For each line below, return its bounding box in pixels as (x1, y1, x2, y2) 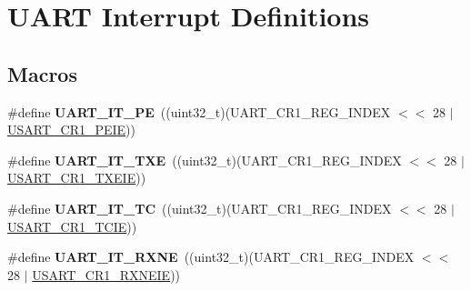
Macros (7, 59, 77, 87)
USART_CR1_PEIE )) (7, 120, 136, 139)
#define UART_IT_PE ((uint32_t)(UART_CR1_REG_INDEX (7, 102, 391, 121)
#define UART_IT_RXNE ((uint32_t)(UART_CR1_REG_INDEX (7, 247, 415, 266)
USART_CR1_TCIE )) (7, 216, 137, 236)
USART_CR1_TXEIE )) (7, 168, 146, 187)
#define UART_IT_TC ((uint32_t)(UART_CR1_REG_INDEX (7, 198, 392, 217)
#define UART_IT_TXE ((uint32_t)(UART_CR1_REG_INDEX (7, 150, 402, 169)
